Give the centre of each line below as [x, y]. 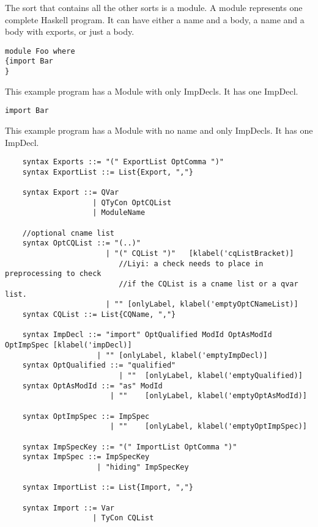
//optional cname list [68, 233]
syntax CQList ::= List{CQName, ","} [99, 315]
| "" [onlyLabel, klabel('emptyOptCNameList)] [202, 304]
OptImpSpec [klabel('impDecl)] [68, 345]
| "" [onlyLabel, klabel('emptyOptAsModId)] [208, 396]
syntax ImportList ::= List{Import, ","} [108, 488]
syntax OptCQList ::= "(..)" [81, 243]
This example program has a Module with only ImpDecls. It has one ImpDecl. [152, 91]
